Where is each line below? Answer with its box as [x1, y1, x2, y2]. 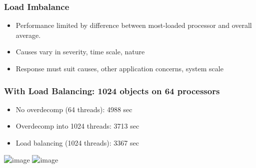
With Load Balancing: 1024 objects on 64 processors [4, 84, 220, 97]
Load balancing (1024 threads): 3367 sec [15, 138, 139, 148]
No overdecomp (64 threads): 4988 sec [15, 104, 132, 114]
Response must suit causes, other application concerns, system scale [15, 63, 223, 73]
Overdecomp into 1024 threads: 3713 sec [15, 121, 139, 131]
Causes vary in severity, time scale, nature [15, 46, 145, 57]
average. [15, 29, 41, 40]
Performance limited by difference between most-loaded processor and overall [15, 20, 252, 30]
